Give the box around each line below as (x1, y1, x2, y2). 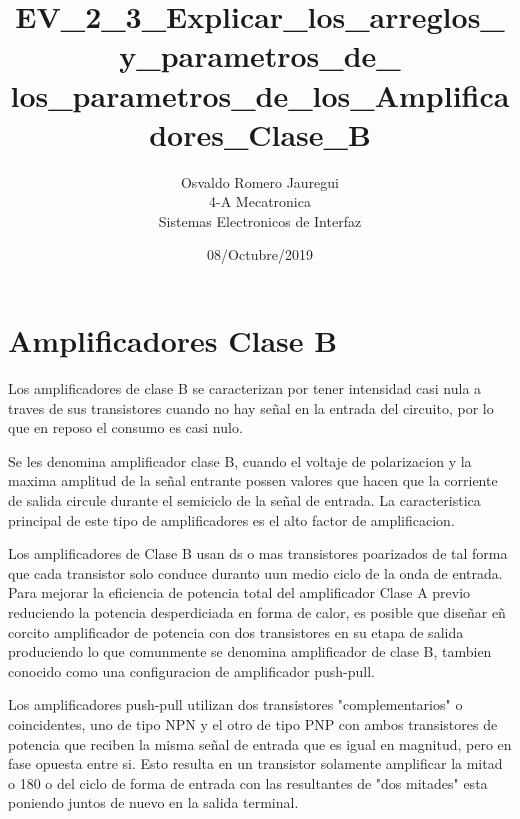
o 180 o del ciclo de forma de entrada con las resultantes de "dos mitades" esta (8, 772, 488, 793)
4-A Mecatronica (209, 191, 311, 212)
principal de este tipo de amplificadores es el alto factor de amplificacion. (8, 509, 455, 530)
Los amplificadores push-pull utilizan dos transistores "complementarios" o (8, 694, 463, 715)
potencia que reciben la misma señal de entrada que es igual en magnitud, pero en (8, 733, 512, 754)
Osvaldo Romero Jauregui (180, 171, 340, 192)
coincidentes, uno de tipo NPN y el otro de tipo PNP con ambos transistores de (8, 713, 498, 734)
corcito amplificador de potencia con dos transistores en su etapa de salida (8, 621, 464, 642)
